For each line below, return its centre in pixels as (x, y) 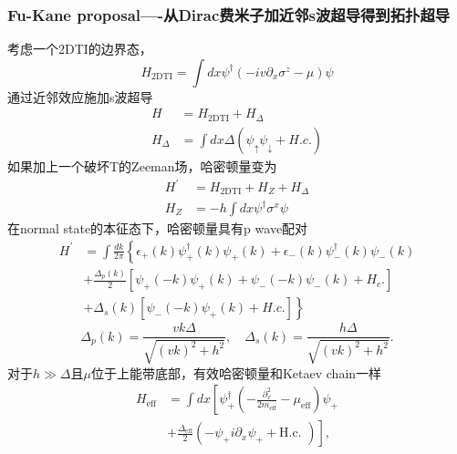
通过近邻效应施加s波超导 (80, 96)
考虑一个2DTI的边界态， (80, 49)
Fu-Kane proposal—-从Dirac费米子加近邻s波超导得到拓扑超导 (229, 14)
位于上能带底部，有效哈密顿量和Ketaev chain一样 (236, 372)
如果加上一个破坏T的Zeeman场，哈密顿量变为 (142, 165)
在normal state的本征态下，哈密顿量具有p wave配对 (158, 228)
